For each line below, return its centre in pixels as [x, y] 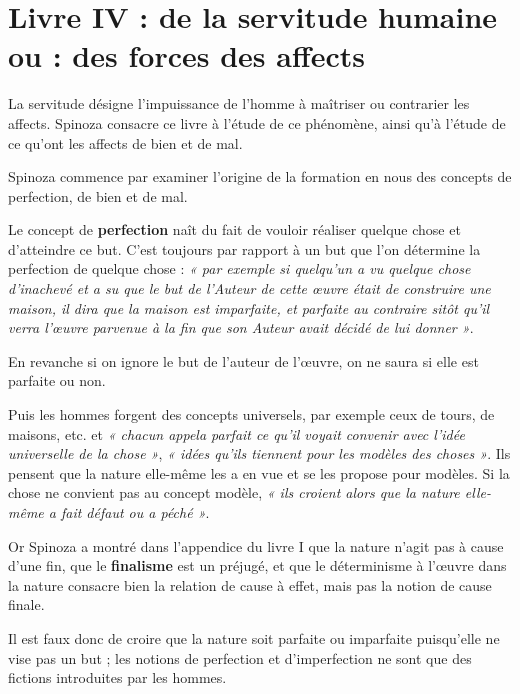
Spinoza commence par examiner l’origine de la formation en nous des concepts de [260, 176]
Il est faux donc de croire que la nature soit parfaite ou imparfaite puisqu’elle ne [254, 637]
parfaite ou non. [57, 380]
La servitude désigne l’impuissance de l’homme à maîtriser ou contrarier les [239, 103]
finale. [26, 604]
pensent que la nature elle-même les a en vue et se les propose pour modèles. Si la [259, 472]
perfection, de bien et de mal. [98, 195]
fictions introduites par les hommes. [117, 677]
